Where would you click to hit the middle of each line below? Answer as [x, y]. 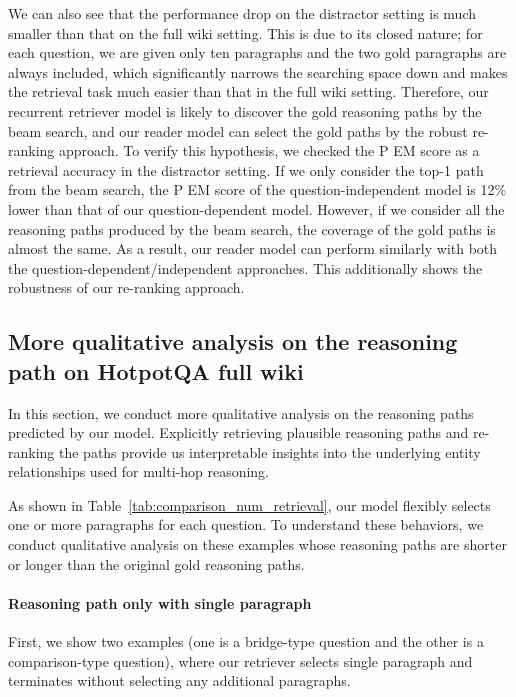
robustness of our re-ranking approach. [126, 287]
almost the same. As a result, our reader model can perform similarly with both [253, 248]
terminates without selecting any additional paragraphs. [179, 680]
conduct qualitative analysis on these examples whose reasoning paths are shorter [257, 544]
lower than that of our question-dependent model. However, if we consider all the [256, 208]
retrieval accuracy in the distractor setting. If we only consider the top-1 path [246, 169]
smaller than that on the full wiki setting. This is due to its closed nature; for [245, 32]
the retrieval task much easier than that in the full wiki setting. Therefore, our [248, 91]
